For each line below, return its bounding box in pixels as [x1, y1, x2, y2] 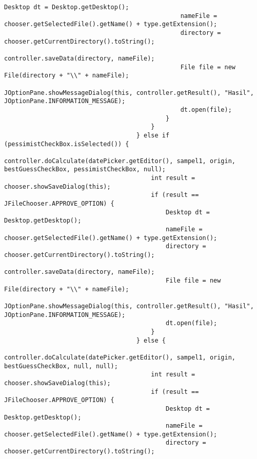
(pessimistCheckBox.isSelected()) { [4, 140, 129, 148]
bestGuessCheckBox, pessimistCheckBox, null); [4, 166, 166, 173]
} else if [136, 131, 170, 139]
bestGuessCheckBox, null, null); [4, 362, 118, 370]
